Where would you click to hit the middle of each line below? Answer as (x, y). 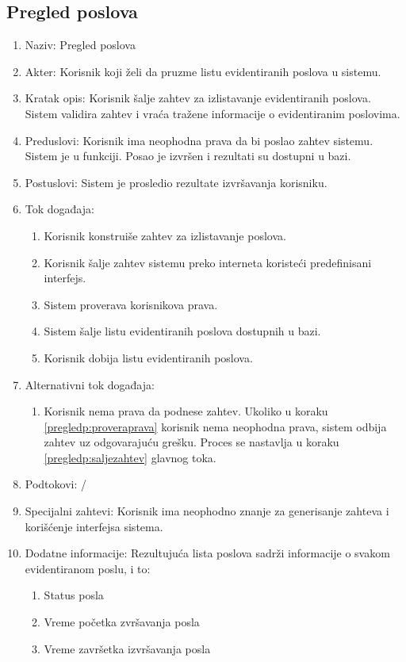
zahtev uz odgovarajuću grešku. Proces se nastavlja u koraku (192, 442)
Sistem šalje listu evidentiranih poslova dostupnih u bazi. (182, 331)
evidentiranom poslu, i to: (88, 568)
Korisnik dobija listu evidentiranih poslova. (148, 357)
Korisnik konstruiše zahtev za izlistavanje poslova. (165, 235)
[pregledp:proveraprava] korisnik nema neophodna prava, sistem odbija (215, 426)
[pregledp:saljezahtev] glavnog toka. (130, 457)
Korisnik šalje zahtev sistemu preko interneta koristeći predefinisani (208, 262)
